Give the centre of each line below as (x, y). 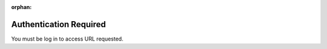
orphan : (21, 7)
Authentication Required (58, 24)
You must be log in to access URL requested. (67, 39)
